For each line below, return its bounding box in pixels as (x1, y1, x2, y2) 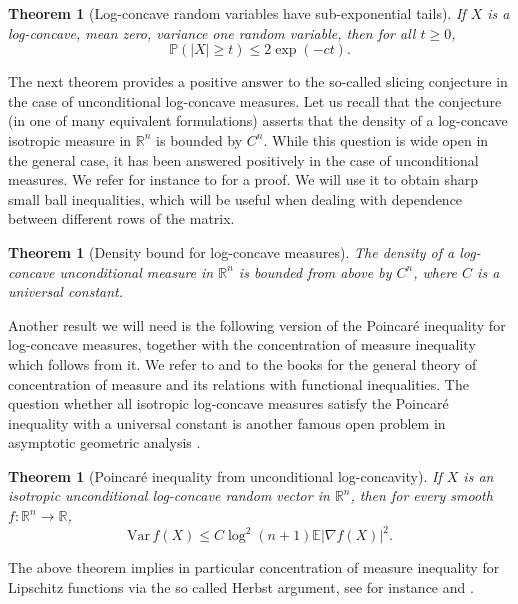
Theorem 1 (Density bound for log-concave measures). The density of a (8, 241, 455, 262)
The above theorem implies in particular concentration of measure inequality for (8, 557, 500, 578)
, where (413, 261, 458, 282)
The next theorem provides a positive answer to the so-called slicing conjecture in (8, 71, 508, 92)
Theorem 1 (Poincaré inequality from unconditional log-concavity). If (8, 465, 442, 486)
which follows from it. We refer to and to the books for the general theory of (8, 353, 477, 374)
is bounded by (156, 129, 243, 150)
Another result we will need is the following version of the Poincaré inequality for (8, 314, 506, 335)
